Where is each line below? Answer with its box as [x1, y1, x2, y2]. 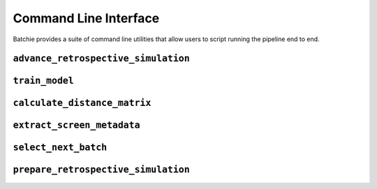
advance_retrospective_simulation [13, 53, 190, 64]
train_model [13, 75, 75, 86]
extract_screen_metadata [13, 119, 140, 131]
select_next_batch [13, 142, 108, 153]
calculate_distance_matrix [13, 98, 151, 109]
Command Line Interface [13, 10, 160, 26]
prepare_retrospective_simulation [13, 164, 190, 176]
